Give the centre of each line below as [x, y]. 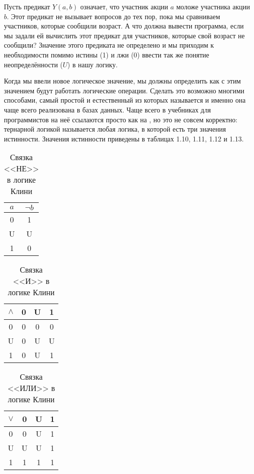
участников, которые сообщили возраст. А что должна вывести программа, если [124, 26]
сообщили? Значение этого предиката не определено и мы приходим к [109, 45]
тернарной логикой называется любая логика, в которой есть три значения [115, 129]
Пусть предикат [27, 6]
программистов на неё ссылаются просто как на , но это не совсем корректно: [121, 119]
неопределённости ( [34, 64]
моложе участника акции [213, 6]
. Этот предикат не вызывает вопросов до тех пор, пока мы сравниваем [114, 16]
